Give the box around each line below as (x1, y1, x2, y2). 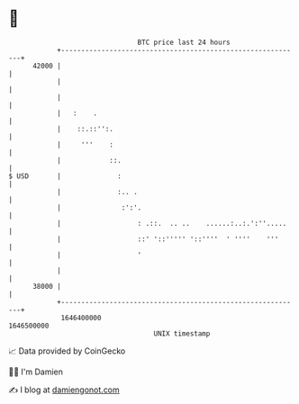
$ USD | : (8, 171, 122, 181)
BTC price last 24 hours (137, 38, 231, 47)
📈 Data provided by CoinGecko (8, 346, 126, 356)
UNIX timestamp (153, 328, 211, 338)
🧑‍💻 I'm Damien (8, 366, 64, 377)
